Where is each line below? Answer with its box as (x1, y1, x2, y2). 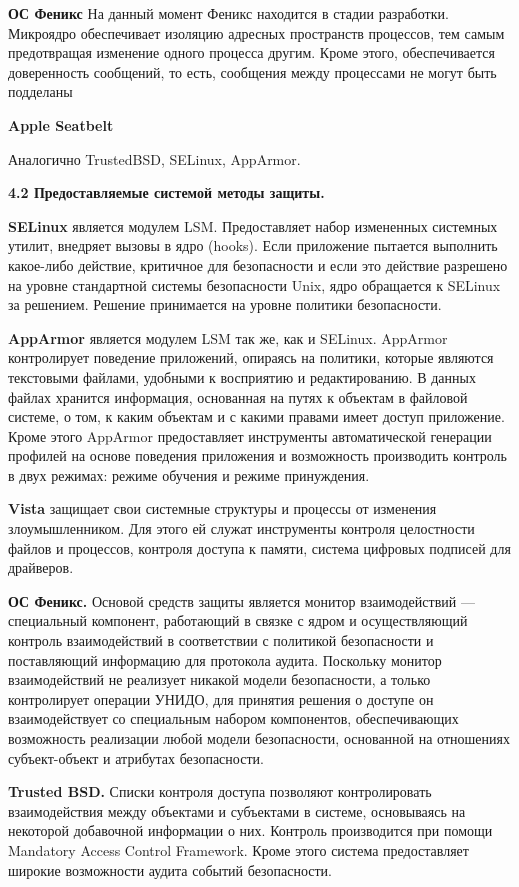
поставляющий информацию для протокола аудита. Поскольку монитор (8, 649, 442, 670)
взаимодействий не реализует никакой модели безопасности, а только (8, 669, 431, 690)
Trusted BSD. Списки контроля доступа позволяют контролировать (8, 781, 432, 802)
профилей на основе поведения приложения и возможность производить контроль (8, 445, 507, 466)
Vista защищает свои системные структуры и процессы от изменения (8, 498, 437, 519)
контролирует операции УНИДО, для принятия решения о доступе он (8, 688, 434, 709)
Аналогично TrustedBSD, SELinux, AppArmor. (8, 148, 301, 169)
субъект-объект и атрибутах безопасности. (8, 747, 264, 768)
